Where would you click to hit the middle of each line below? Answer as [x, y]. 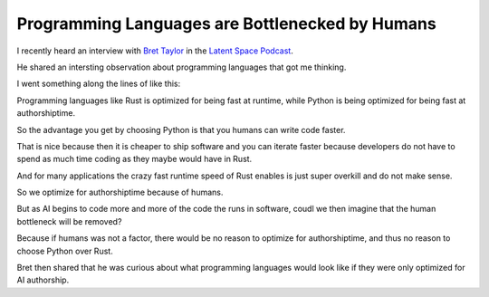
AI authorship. [43, 280]
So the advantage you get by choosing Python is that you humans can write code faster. [181, 129]
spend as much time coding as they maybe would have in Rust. [134, 159]
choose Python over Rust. [65, 251]
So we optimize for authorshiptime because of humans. [120, 192]
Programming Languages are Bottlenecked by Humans [226, 24]
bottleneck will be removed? [69, 221]
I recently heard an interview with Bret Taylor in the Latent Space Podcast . [155, 51]
